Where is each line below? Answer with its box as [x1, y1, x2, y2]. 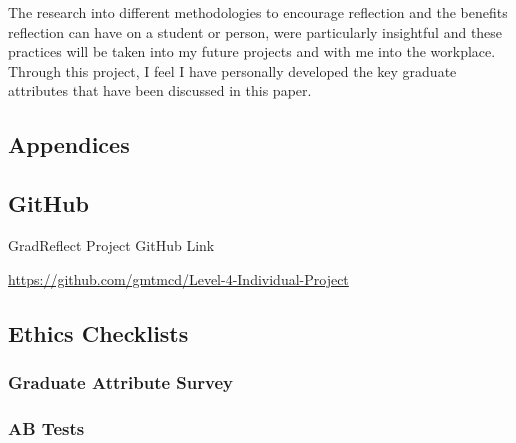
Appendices [8, 129, 130, 160]
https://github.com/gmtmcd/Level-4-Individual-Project [8, 268, 349, 289]
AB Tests [8, 415, 85, 440]
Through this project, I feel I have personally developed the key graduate [8, 60, 457, 81]
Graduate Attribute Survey [8, 369, 233, 394]
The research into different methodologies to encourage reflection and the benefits [8, 2, 508, 22]
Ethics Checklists [8, 317, 189, 348]
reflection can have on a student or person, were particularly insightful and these [8, 21, 503, 42]
